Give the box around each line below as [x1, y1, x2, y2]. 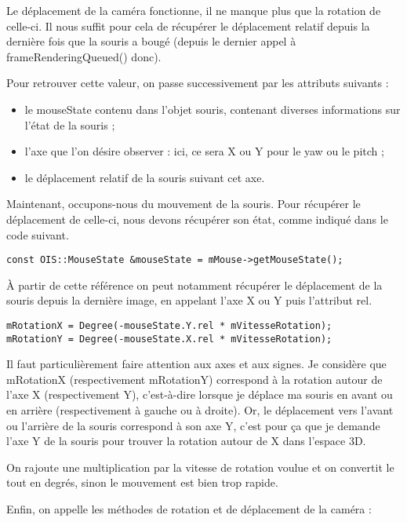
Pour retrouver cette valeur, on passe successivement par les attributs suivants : [6, 75, 389, 91]
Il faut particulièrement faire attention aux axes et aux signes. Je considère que [6, 356, 387, 372]
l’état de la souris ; [24, 116, 115, 133]
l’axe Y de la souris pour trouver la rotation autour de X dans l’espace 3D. [6, 433, 366, 449]
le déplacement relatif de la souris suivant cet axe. [24, 169, 265, 185]
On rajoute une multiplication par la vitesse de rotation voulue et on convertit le [6, 458, 394, 475]
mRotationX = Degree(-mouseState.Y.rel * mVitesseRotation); [6, 319, 333, 331]
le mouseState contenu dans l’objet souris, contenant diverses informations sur [24, 100, 401, 117]
